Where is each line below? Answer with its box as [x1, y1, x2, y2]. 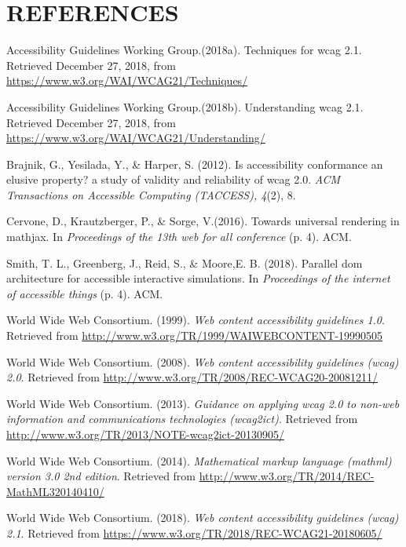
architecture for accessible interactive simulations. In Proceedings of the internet [6, 270, 390, 286]
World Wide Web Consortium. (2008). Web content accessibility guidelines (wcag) [6, 353, 399, 370]
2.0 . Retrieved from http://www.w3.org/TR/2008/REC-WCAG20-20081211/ [6, 369, 379, 385]
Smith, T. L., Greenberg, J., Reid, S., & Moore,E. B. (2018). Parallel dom [6, 254, 363, 271]
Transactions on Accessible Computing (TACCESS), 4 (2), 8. [6, 186, 296, 202]
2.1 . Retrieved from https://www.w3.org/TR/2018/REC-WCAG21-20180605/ [6, 524, 382, 541]
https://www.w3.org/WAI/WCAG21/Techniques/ [6, 72, 248, 89]
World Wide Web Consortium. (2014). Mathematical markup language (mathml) [6, 452, 392, 469]
